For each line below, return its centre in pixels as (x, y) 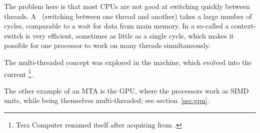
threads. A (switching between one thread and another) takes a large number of (128, 16)
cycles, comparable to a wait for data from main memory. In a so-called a (116, 26)
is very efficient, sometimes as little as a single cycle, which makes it (130, 35)
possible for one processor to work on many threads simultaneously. (107, 45)
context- (243, 26)
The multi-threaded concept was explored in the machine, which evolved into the (128, 62)
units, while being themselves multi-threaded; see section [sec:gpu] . (107, 100)
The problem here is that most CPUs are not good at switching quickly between (127, 6)
